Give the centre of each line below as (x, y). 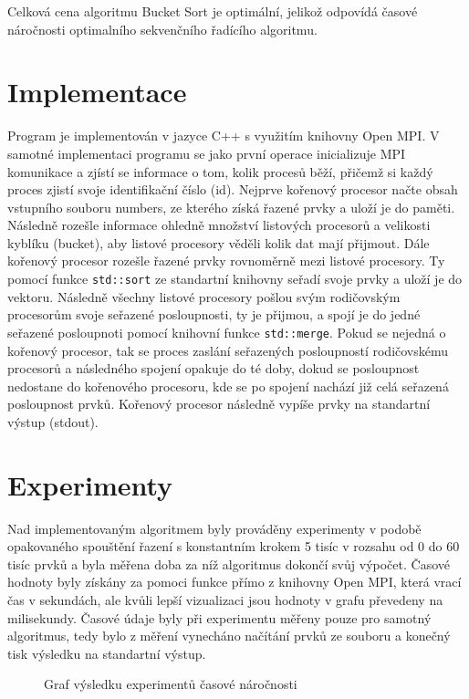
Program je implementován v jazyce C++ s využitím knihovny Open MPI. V (224, 136)
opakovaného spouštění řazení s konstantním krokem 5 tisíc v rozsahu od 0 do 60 (234, 546)
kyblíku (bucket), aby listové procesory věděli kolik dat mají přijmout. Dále (219, 242)
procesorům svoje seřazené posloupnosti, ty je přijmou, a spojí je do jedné (214, 314)
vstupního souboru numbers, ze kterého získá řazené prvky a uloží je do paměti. (231, 207)
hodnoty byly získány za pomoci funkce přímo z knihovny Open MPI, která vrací (234, 582)
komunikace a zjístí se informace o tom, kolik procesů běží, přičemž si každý (220, 171)
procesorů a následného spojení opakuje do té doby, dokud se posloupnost (214, 368)
